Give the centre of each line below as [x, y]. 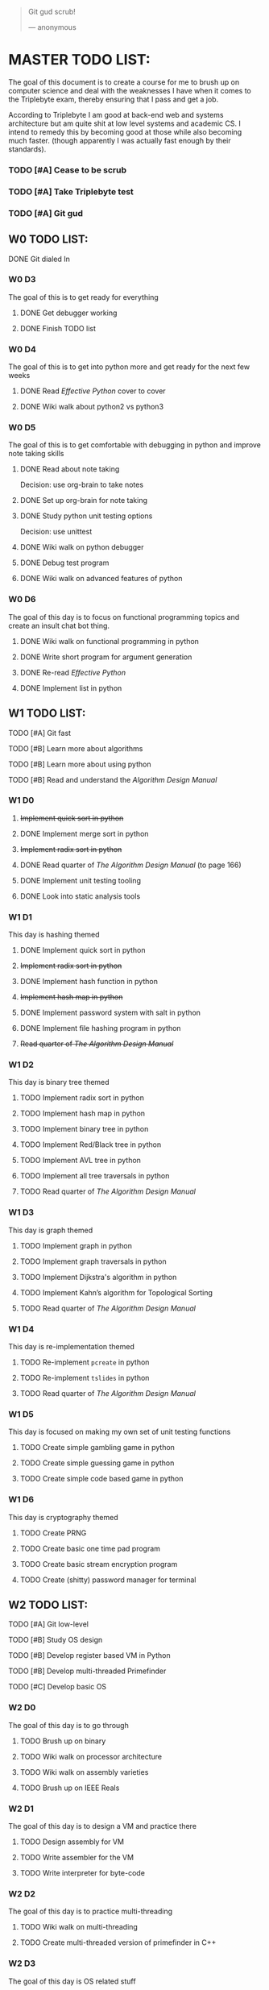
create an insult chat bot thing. [59, 625]
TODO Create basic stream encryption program [99, 1564]
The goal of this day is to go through [68, 1725]
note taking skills [36, 454]
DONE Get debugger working [68, 313]
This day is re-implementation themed [72, 1346]
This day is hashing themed [54, 935]
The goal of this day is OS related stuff [72, 1981]
